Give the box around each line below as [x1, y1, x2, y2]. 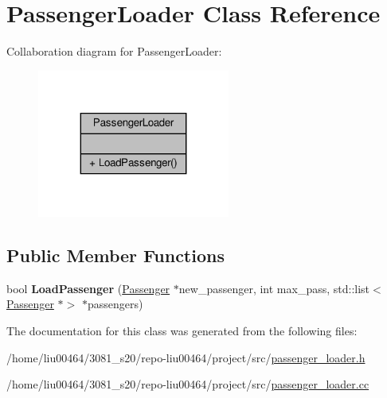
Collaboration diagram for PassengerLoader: [6, 43, 222, 60]
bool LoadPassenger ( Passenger [6, 280, 170, 296]
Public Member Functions [6, 242, 225, 267]
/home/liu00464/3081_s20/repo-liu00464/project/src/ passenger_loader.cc [6, 376, 369, 392]
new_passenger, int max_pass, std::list [178, 280, 370, 296]
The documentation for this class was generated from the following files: [6, 322, 358, 338]
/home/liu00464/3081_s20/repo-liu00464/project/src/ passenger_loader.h [6, 349, 365, 365]
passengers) [87, 296, 143, 312]
